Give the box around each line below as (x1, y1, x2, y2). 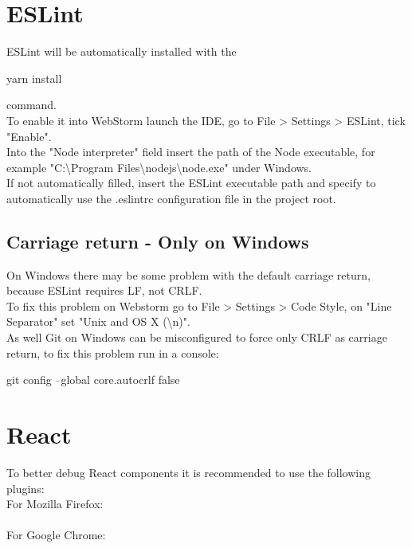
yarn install (6, 69, 62, 86)
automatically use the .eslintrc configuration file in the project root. (6, 190, 336, 206)
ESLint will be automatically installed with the (6, 43, 237, 60)
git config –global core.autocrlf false (6, 371, 180, 388)
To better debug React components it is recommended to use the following (6, 464, 371, 480)
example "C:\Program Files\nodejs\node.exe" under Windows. (6, 159, 312, 175)
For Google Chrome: (6, 526, 106, 543)
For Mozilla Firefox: (6, 495, 104, 512)
